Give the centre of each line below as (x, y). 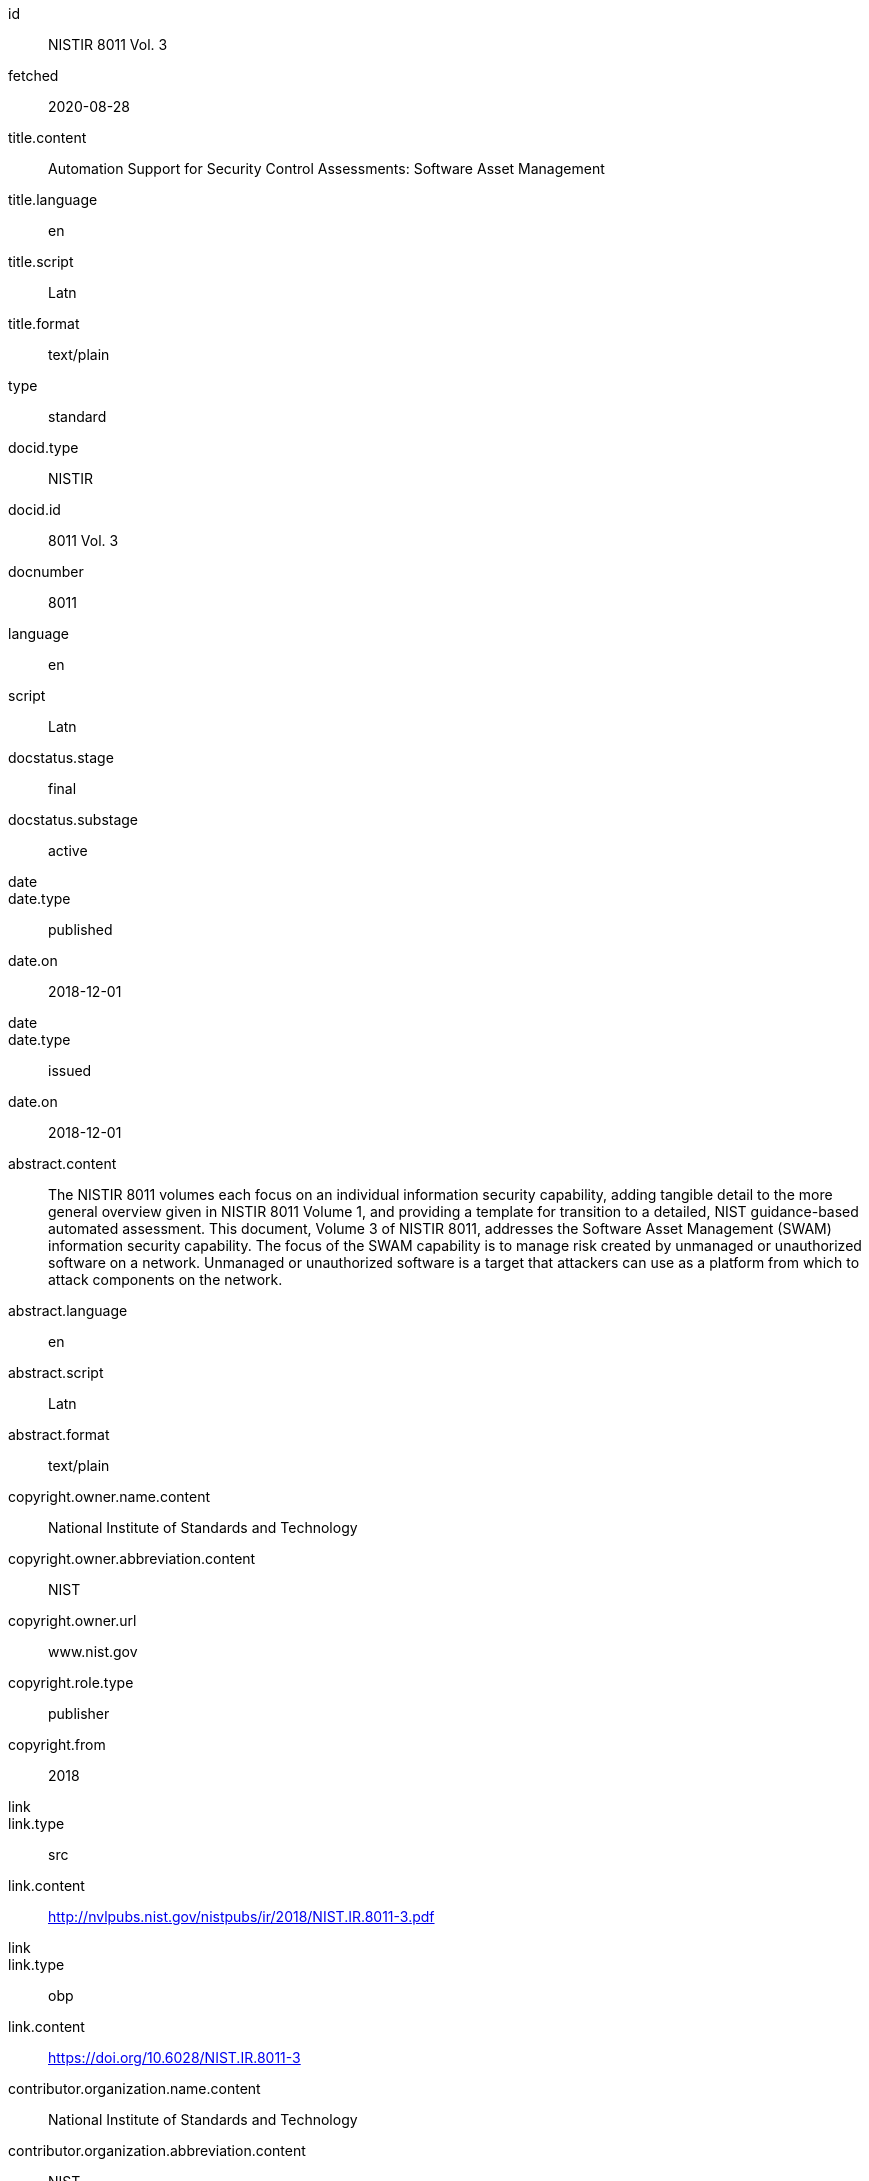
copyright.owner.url (72, 1620)
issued (70, 1070)
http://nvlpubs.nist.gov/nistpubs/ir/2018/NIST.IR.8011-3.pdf (241, 1916)
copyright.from (57, 1744)
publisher (79, 1713)
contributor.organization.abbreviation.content (157, 2150)
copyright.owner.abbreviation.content (132, 1558)
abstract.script (56, 1372)
